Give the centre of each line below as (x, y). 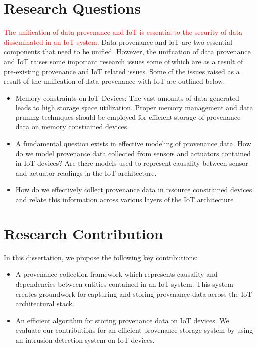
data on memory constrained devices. (72, 127)
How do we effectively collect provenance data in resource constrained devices (134, 189)
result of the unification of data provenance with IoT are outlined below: (115, 81)
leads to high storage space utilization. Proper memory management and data (134, 107)
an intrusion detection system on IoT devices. (85, 339)
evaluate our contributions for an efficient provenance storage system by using (134, 330)
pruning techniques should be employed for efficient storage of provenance (128, 117)
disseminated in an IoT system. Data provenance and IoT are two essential (118, 42)
